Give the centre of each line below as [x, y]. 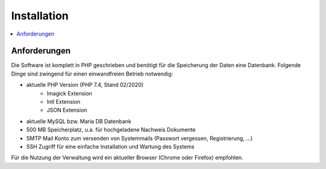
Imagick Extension [70, 93]
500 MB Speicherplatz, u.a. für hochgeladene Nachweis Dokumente [111, 130]
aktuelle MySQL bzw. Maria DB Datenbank [79, 121]
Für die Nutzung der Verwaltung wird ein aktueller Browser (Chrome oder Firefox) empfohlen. [127, 158]
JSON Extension [67, 110]
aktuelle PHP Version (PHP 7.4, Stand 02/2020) [85, 85]
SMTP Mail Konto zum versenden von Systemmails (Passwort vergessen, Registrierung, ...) [139, 138]
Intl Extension [64, 102]
